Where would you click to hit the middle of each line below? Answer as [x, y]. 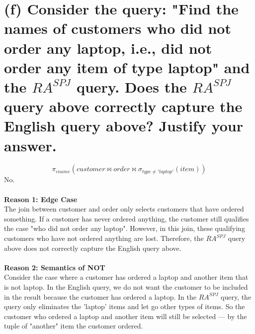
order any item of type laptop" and [127, 67]
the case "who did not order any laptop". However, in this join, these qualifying [125, 228]
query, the [236, 296]
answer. [30, 145]
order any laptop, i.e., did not [108, 48]
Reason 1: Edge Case [41, 199]
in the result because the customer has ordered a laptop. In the [100, 296]
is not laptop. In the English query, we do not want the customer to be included [126, 286]
